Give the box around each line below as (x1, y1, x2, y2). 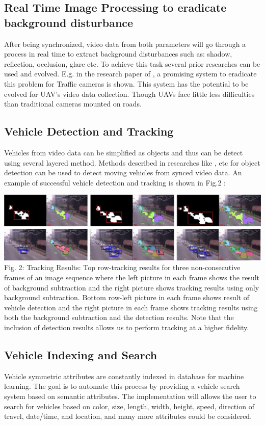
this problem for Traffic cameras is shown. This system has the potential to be (4, 78, 249, 89)
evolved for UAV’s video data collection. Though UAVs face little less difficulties (4, 88, 255, 99)
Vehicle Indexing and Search (4, 347, 157, 362)
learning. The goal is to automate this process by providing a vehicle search (4, 381, 240, 391)
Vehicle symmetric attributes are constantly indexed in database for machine (4, 370, 244, 381)
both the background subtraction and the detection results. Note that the (4, 312, 234, 323)
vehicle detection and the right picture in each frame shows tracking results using (4, 302, 258, 312)
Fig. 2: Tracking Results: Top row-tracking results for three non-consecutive (4, 262, 241, 273)
